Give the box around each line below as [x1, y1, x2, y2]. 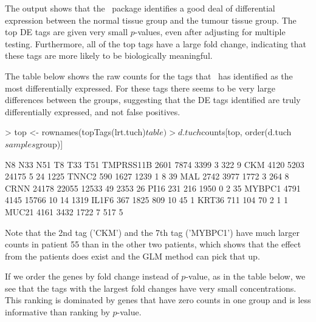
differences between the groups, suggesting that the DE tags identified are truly [5, 93, 301, 106]
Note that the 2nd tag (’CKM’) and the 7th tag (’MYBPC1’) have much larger [5, 226, 300, 238]
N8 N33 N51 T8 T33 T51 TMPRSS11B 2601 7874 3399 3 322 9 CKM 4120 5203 [5, 158, 304, 170]
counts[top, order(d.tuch [201, 126, 292, 138]
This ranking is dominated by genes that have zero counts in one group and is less [5, 293, 311, 306]
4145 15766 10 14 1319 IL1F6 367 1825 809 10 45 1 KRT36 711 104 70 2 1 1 [5, 193, 289, 206]
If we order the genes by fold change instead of [5, 270, 179, 283]
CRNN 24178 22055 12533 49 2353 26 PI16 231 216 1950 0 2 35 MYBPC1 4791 [5, 181, 301, 194]
